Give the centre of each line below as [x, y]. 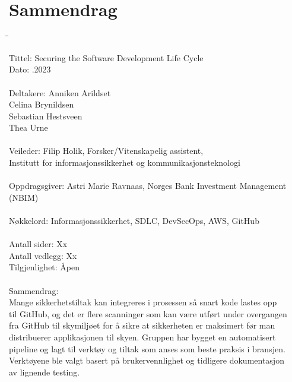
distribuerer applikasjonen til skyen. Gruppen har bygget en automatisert [142, 337]
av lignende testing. [45, 372]
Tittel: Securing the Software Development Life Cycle [106, 57]
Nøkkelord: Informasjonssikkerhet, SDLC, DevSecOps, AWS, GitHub [134, 221]
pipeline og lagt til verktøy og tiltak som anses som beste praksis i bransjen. [147, 348]
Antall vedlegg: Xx [43, 255]
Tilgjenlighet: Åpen [45, 267]
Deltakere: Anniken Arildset [60, 92]
